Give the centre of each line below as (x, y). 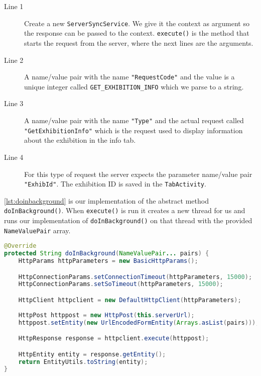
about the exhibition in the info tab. (80, 140)
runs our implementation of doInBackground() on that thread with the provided (128, 220)
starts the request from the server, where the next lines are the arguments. (139, 42)
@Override (20, 246)
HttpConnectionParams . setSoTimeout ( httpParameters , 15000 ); (121, 284)
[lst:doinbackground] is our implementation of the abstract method (106, 200)
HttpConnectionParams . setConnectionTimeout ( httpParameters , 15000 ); (135, 277)
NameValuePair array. (37, 230)
